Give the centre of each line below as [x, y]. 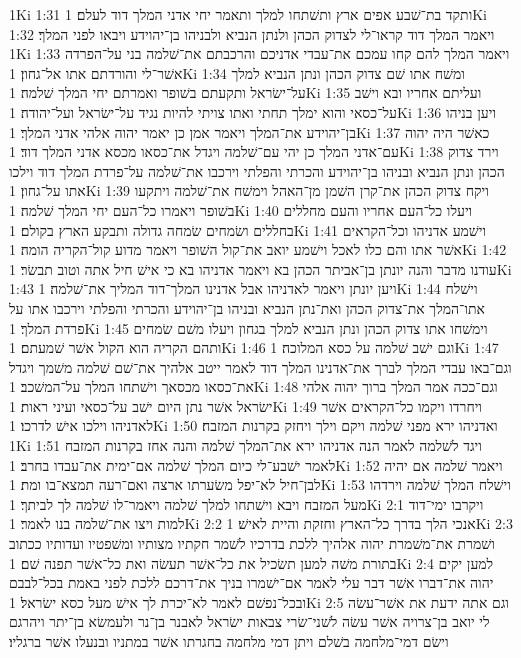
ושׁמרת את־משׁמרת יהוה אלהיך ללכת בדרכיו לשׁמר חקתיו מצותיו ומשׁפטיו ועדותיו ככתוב [252, 543]
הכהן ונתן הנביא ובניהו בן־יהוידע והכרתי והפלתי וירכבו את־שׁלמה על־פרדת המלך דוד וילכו [257, 170]
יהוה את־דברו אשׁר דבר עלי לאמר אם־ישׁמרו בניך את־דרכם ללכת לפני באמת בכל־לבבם [251, 582]
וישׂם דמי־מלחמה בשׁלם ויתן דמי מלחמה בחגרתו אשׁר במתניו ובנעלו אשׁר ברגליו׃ [229, 641]
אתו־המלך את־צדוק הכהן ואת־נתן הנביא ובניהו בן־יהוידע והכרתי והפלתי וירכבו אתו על [247, 307]
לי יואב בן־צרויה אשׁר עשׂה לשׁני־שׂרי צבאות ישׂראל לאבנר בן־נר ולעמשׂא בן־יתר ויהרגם [249, 621]
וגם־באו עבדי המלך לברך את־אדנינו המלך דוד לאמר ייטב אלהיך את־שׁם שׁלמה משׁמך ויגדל [260, 366]
